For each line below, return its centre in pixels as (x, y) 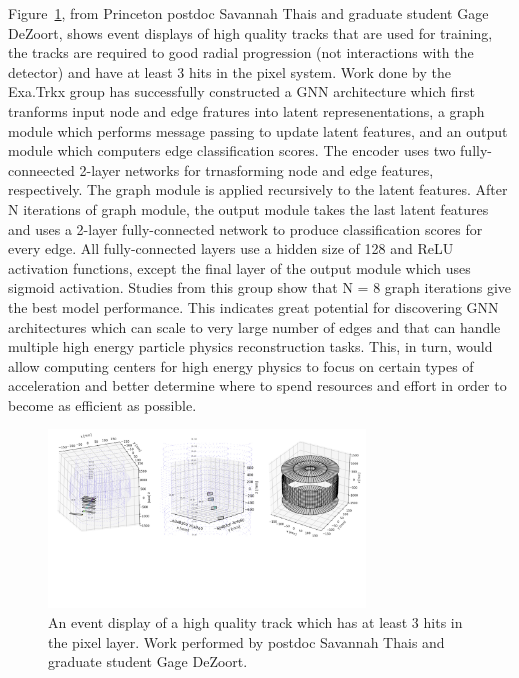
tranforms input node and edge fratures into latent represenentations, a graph (246, 110)
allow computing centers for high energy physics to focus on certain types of (241, 365)
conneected (41, 169)
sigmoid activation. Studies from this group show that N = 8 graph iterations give (260, 287)
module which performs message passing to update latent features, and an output (258, 130)
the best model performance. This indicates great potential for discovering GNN (253, 306)
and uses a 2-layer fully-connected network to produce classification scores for (245, 228)
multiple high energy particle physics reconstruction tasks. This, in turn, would (250, 346)
